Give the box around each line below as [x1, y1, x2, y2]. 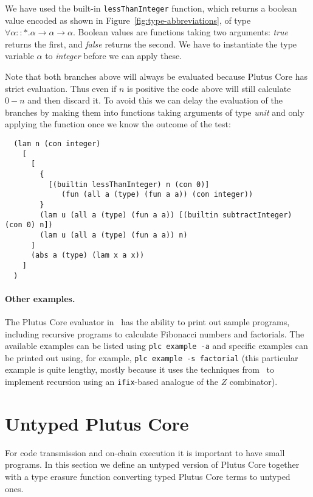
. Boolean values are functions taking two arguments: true [73, 26, 289, 38]
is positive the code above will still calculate [127, 82, 291, 94]
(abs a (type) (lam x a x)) [30, 251, 145, 260]
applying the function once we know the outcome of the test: [5, 118, 231, 130]
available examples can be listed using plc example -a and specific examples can [5, 339, 308, 352]
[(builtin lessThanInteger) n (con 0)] [48, 180, 210, 189]
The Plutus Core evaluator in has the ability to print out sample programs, [5, 315, 290, 328]
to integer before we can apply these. [45, 49, 182, 62]
